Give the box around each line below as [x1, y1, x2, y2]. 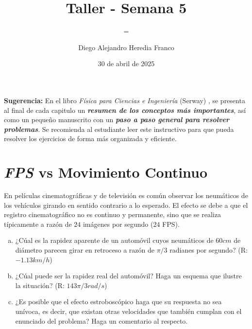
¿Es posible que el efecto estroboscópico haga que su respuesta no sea [15, 296, 222, 307]
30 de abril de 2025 [98, 58, 155, 69]
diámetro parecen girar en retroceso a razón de [15, 244, 154, 255]
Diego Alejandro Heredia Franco [78, 42, 174, 52]
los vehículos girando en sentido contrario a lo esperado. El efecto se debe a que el [4, 200, 248, 210]
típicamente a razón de [4, 219, 72, 229]
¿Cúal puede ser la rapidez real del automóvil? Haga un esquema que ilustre [15, 271, 242, 281]
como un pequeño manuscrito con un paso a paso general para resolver [4, 114, 229, 125]
